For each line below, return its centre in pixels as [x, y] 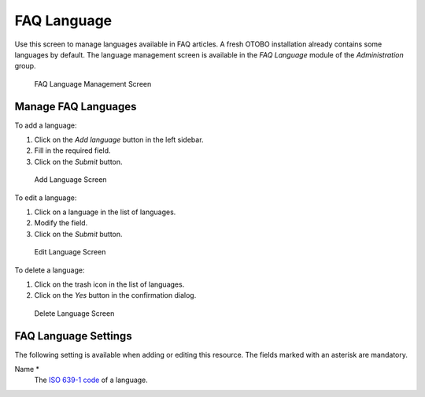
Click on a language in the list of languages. [105, 212]
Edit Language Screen [70, 252]
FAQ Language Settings [74, 336]
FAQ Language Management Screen [93, 83]
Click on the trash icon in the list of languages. [109, 284]
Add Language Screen [70, 180]
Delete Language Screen [74, 313]
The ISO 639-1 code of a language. [91, 380]
